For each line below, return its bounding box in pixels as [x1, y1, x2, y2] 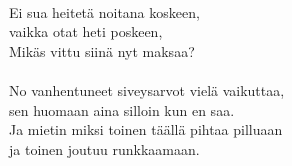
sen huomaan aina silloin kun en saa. [9, 99, 235, 120]
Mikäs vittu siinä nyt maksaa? [9, 40, 195, 61]
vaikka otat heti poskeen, [9, 21, 163, 42]
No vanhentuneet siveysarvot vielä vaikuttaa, [9, 79, 285, 100]
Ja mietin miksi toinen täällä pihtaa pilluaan [9, 119, 283, 140]
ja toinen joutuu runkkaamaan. [9, 138, 200, 159]
